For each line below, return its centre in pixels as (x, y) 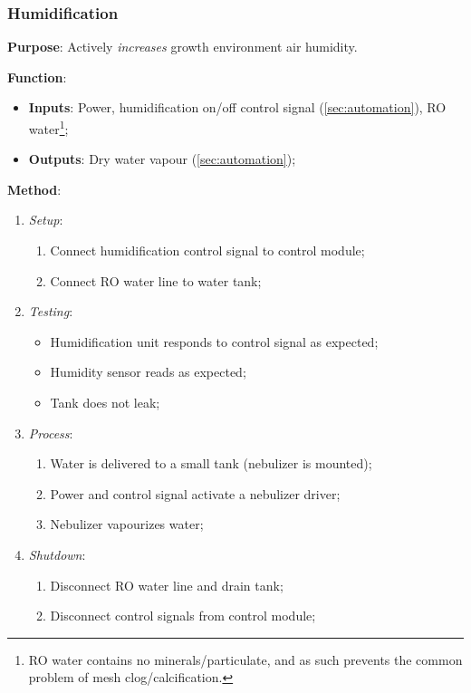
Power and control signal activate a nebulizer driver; (195, 493)
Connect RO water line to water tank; (156, 280)
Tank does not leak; (105, 402)
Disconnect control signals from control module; (183, 616)
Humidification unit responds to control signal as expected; (214, 341)
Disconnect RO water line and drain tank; (167, 585)
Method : (34, 189)
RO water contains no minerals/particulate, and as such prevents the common (245, 659)
